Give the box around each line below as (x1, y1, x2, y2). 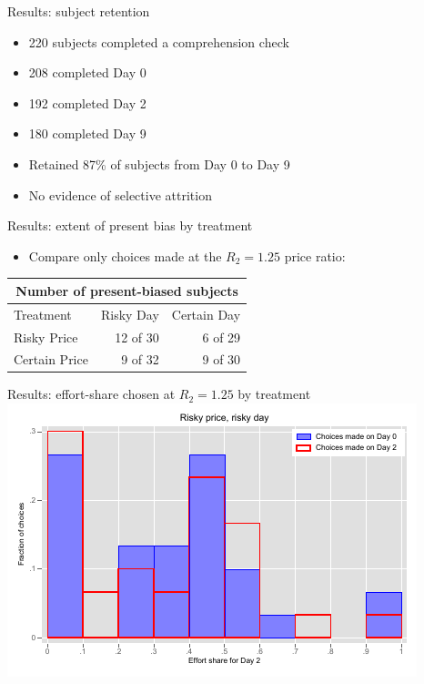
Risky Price (14, 327, 78, 346)
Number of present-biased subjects (15, 281, 238, 300)
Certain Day (171, 304, 241, 323)
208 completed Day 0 (28, 63, 146, 82)
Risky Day (100, 304, 159, 323)
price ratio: (284, 246, 346, 265)
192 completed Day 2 (28, 93, 146, 112)
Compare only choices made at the (28, 246, 222, 265)
